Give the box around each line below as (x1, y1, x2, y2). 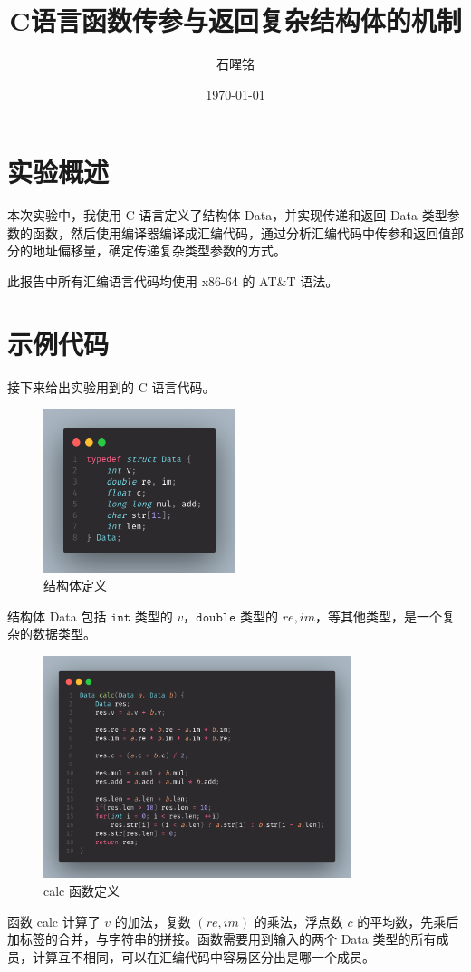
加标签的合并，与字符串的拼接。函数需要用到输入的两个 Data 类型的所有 (7, 929, 437, 948)
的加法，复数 (114, 911, 191, 930)
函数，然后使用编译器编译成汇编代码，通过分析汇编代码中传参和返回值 (32, 223, 451, 242)
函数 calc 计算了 (7, 911, 101, 930)
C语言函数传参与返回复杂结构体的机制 (9, 2, 462, 39)
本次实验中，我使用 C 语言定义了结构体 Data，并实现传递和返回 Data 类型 (7, 206, 447, 225)
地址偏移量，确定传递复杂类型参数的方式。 (32, 241, 286, 260)
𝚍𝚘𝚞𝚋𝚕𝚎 (196, 611, 236, 624)
